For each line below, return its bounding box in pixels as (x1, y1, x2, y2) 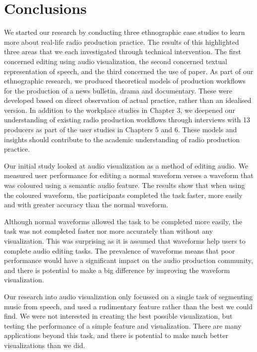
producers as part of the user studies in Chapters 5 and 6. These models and (4, 124, 237, 135)
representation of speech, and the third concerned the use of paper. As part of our (4, 66, 254, 76)
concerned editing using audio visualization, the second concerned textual (4, 56, 227, 66)
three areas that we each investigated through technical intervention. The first (4, 46, 241, 57)
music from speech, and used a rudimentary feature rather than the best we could (4, 301, 253, 311)
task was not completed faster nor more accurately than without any (4, 226, 213, 236)
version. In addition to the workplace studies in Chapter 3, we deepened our (4, 104, 235, 115)
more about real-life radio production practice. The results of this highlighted (4, 36, 239, 47)
